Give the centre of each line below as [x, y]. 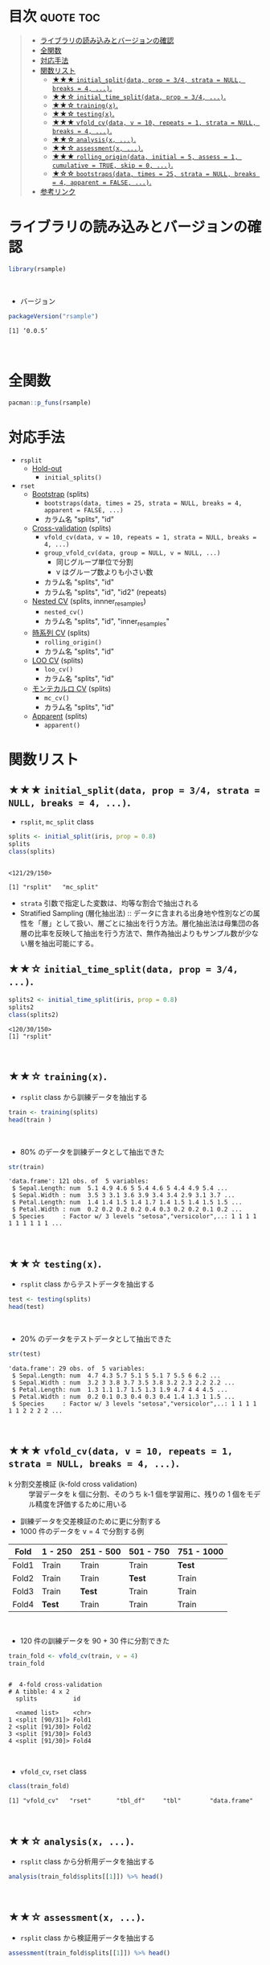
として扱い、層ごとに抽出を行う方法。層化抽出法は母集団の [154, 923]
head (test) [27, 1307]
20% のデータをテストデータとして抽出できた [96, 1339]
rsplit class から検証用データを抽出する [87, 1938]
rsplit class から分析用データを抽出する [87, 1861]
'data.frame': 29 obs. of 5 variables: [77, 1368]
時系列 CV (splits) [61, 633]
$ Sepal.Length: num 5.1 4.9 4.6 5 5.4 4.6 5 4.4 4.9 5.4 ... [120, 1188]
